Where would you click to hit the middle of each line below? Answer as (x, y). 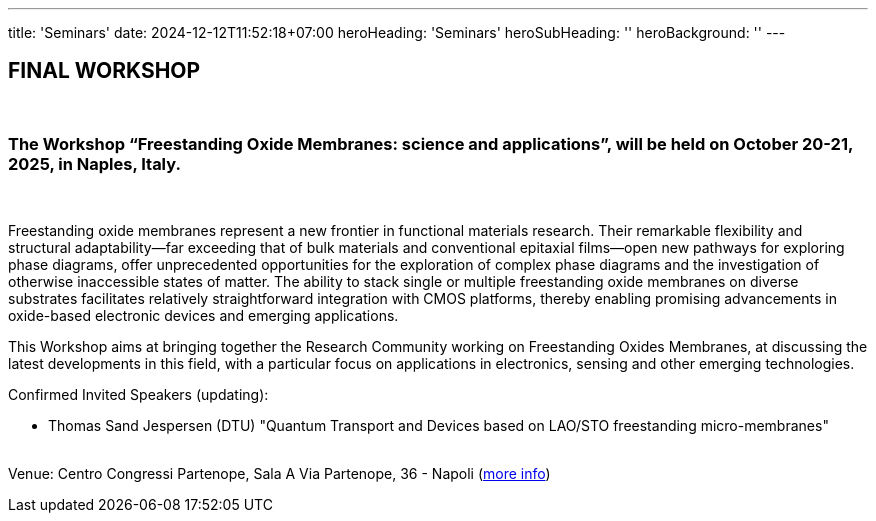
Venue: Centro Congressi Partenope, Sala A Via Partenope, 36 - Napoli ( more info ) (279, 473)
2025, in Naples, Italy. (94, 164)
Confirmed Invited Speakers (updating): (138, 394)
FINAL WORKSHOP (104, 71)
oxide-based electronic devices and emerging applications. (203, 315)
